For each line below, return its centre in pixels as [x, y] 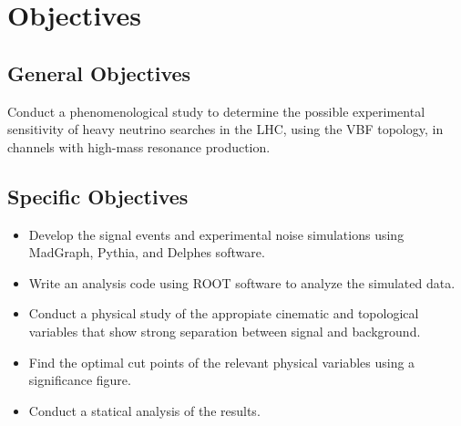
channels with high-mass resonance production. [139, 146]
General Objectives [99, 73]
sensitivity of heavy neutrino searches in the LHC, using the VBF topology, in [225, 129]
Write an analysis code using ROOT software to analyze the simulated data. [242, 282]
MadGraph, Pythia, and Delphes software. [147, 252]
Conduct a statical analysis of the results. [144, 410]
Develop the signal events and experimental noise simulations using [216, 234]
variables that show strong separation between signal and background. [225, 331]
